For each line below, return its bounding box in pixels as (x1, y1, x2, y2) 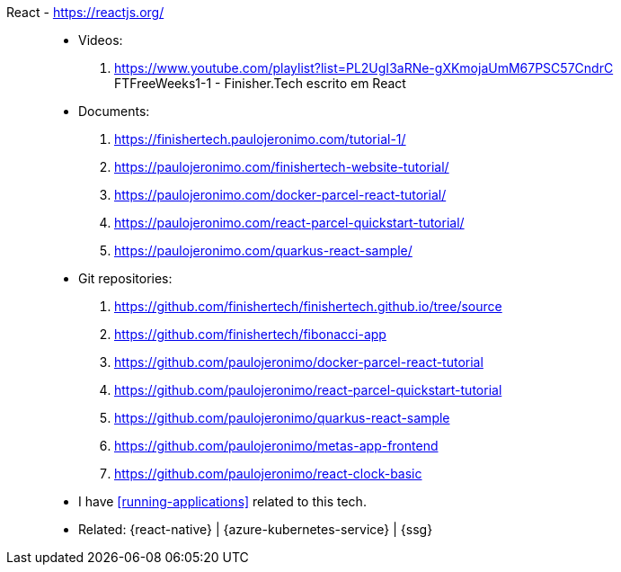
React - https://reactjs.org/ (6, 4, 164, 20)
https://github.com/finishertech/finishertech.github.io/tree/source (114, 299, 502, 314)
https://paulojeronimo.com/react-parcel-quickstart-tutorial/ (114, 215, 465, 230)
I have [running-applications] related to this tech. (78, 494, 367, 509)
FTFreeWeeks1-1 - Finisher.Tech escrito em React (114, 76, 406, 91)
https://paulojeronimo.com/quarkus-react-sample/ (114, 243, 413, 258)
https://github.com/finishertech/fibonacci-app (114, 326, 386, 342)
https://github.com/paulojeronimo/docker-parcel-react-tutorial (114, 354, 483, 370)
